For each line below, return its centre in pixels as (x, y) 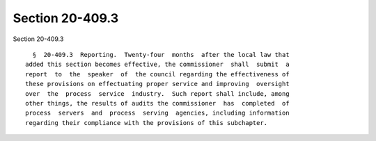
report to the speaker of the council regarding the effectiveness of (157, 74)
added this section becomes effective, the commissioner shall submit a (157, 65)
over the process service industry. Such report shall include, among (157, 93)
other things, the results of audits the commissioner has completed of (157, 103)
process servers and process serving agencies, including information (157, 113)
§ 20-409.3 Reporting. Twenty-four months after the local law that (161, 55)
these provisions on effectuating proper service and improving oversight (157, 84)
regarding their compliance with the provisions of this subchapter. (147, 123)
